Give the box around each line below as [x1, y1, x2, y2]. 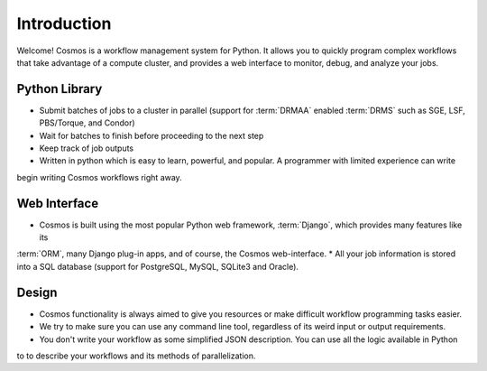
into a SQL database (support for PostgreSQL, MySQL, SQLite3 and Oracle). [16, 261, 299, 272]
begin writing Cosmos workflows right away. [16, 172, 182, 182]
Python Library [16, 81, 103, 97]
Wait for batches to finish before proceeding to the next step [39, 130, 264, 141]
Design [16, 284, 58, 300]
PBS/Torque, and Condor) [39, 117, 135, 128]
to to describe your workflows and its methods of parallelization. [16, 350, 256, 361]
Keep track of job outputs [39, 143, 134, 153]
